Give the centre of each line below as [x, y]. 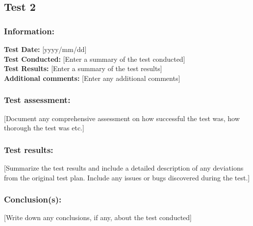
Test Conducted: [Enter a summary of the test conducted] [95, 59]
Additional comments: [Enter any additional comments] [92, 78]
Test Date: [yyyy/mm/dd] [45, 49]
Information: [29, 31]
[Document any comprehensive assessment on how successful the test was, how [122, 118]
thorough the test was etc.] [44, 128]
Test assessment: [37, 100]
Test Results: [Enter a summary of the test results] [83, 68]
